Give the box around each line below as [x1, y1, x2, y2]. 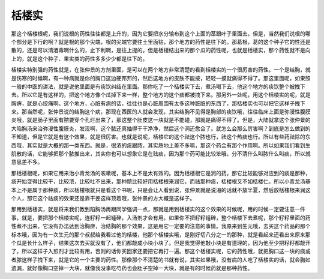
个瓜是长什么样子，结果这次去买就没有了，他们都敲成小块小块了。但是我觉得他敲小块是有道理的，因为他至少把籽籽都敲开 [11, 239, 311, 246]
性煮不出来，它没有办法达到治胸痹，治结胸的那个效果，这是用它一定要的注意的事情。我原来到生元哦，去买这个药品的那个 [11, 223, 311, 230]
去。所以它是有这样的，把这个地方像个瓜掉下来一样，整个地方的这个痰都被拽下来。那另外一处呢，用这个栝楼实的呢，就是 [11, 91, 311, 98]
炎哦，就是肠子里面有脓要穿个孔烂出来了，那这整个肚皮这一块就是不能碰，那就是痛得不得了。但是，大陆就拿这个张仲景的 [11, 116, 311, 124]
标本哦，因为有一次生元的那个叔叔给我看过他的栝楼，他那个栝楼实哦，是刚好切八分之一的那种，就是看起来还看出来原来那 [11, 231, 311, 238]
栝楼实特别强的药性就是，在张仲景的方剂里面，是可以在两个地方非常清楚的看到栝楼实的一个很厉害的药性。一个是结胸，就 [11, 66, 311, 73]
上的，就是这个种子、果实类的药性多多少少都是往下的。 [11, 55, 148, 62]
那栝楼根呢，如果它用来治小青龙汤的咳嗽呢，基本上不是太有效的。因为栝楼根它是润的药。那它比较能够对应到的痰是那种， [11, 169, 311, 176]
